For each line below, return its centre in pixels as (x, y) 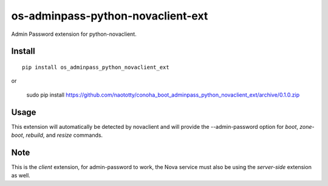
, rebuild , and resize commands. (63, 135)
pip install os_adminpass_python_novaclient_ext (96, 67)
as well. (21, 176)
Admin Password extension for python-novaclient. (74, 34)
